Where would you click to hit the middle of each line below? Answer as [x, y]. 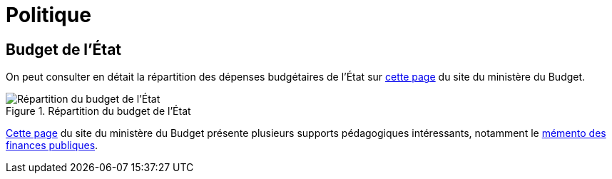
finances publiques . [52, 145]
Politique [49, 15]
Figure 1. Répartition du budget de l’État [98, 111]
